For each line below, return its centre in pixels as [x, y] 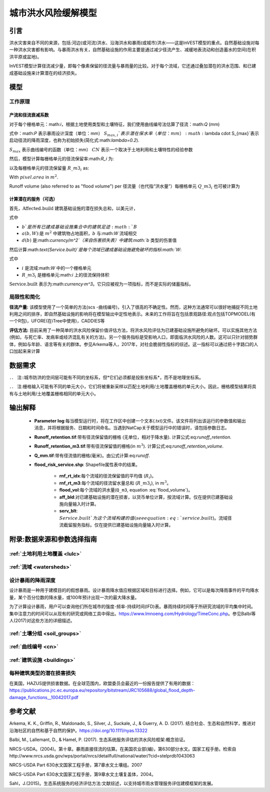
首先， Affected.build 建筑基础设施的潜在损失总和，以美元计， [74, 208]
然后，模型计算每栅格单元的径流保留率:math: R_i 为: [62, 159]
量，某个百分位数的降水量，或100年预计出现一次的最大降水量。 [74, 597]
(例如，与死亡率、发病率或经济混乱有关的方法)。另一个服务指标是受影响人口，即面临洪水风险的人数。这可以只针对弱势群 [133, 337]
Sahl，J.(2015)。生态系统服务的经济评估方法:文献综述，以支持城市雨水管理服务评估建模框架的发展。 [112, 783]
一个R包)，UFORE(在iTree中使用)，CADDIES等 [57, 321]
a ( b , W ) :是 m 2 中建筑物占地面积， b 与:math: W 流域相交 [79, 233]
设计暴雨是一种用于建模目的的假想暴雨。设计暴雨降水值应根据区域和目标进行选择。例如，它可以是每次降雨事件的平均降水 [134, 590]
